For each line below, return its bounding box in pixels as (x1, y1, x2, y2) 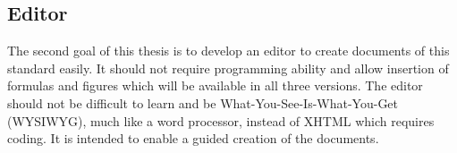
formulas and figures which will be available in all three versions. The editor (7, 76, 423, 95)
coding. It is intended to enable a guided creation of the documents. (7, 129, 379, 148)
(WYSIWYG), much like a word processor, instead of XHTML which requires (7, 111, 435, 130)
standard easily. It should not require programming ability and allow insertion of (7, 58, 449, 77)
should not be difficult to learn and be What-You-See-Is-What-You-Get (7, 93, 399, 112)
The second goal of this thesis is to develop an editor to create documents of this (7, 41, 450, 60)
